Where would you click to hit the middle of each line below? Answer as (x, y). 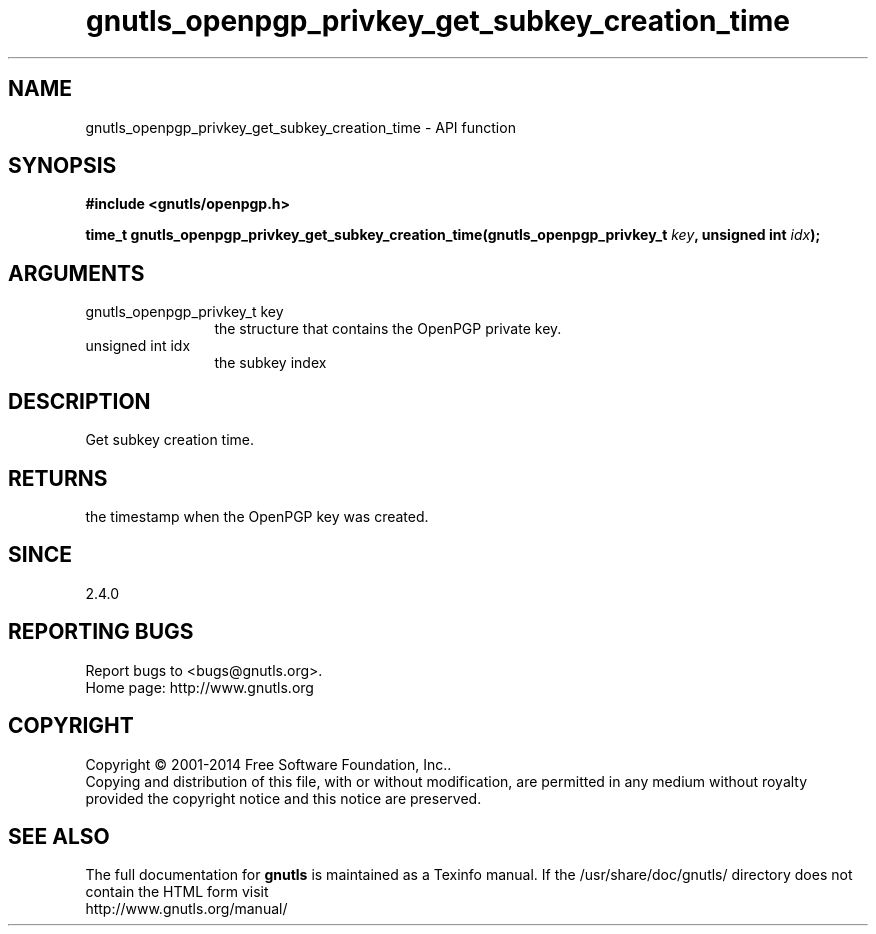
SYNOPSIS (62, 166)
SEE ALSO (59, 836)
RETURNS (58, 478)
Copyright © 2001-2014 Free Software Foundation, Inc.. (268, 764)
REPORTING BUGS (101, 632)
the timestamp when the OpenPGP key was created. (257, 516)
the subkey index (270, 363)
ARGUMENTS (76, 273)
